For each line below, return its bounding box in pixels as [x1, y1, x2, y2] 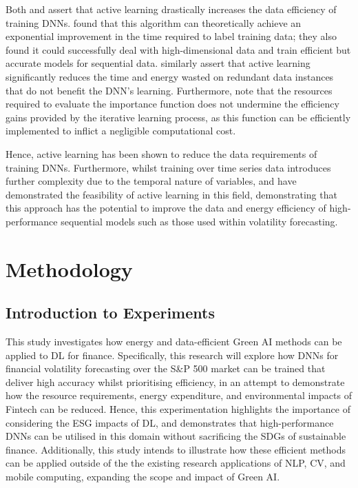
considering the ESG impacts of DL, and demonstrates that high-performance [6, 415, 334, 429]
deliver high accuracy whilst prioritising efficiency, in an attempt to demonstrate [6, 374, 345, 389]
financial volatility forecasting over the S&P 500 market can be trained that [6, 361, 326, 376]
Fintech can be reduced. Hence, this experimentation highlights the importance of [6, 402, 350, 416]
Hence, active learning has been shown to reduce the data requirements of [6, 146, 317, 161]
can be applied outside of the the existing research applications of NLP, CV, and [6, 456, 346, 470]
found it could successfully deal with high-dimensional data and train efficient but [6, 42, 351, 57]
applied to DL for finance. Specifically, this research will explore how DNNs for [6, 347, 339, 362]
